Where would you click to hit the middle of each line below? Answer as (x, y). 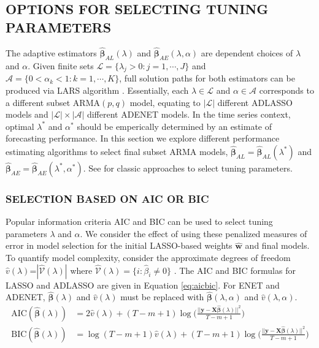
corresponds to (286, 90)
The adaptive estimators (51, 52)
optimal (20, 126)
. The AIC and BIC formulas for (235, 270)
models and (27, 114)
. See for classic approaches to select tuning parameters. (188, 168)
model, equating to (165, 102)
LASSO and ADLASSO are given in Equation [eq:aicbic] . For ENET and (143, 285)
